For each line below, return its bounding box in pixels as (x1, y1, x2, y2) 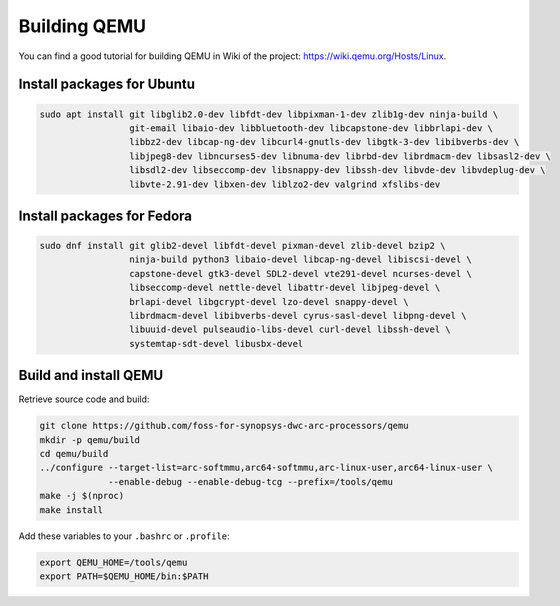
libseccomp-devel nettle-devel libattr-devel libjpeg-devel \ (128, 282, 441, 294)
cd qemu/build (39, 448, 109, 460)
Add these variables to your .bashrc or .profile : (18, 530, 230, 542)
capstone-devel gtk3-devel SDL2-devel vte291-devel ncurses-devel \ (128, 268, 472, 279)
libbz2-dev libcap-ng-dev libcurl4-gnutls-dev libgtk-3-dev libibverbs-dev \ (128, 136, 520, 148)
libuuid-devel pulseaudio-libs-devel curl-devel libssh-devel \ (128, 324, 452, 335)
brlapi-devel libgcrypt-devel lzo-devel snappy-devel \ (128, 296, 409, 307)
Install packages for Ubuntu (18, 76, 195, 93)
